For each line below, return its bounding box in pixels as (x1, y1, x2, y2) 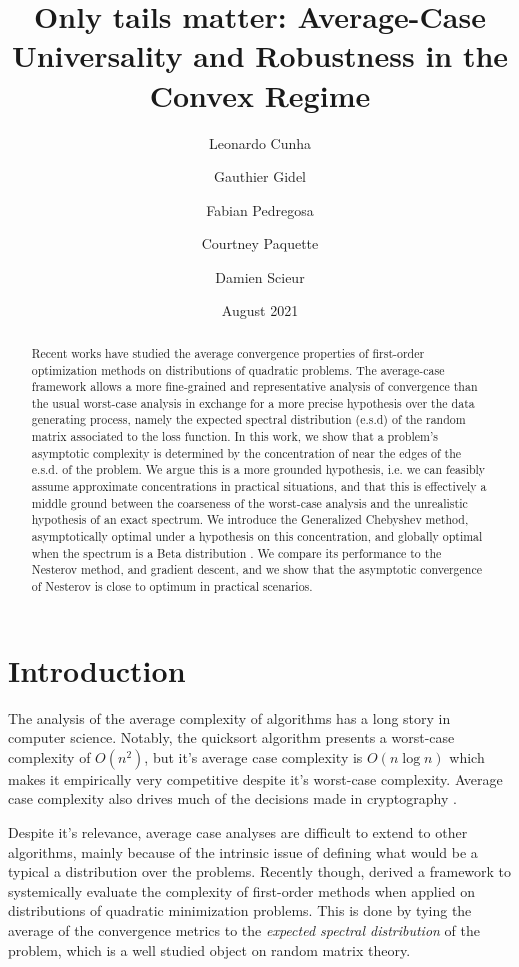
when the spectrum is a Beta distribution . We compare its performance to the (31, 544, 442, 561)
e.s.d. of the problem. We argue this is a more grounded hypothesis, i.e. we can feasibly (31, 461, 486, 478)
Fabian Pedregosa (206, 199, 314, 220)
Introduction (8, 649, 186, 690)
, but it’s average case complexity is (144, 746, 363, 767)
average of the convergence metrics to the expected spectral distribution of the (8, 919, 480, 940)
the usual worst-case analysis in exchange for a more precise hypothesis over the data (31, 394, 475, 411)
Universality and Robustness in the (11, 35, 509, 76)
